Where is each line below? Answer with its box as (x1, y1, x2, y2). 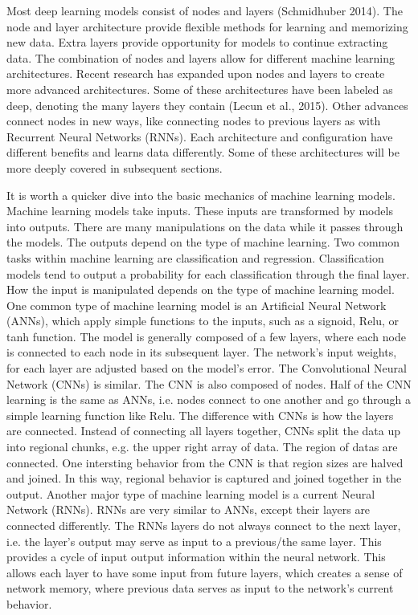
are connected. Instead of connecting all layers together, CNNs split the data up (6, 422, 401, 439)
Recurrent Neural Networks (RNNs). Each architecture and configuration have (6, 128, 393, 145)
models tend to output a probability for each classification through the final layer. (6, 265, 410, 282)
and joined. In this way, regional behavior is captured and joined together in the (6, 470, 402, 487)
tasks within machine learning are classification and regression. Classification (6, 249, 384, 266)
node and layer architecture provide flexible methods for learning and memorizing (6, 18, 408, 35)
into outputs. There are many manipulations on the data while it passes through (6, 218, 404, 234)
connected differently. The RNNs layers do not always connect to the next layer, (6, 517, 401, 533)
